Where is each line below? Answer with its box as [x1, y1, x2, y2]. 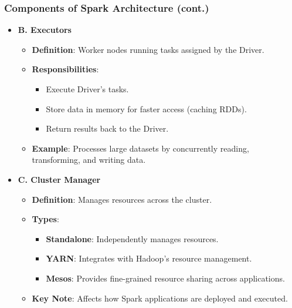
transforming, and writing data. [32, 153, 146, 166]
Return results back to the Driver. [46, 122, 169, 135]
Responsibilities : [32, 63, 99, 75]
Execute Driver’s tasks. [46, 83, 129, 95]
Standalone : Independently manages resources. [46, 232, 219, 245]
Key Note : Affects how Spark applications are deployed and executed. [32, 292, 288, 304]
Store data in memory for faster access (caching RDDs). [46, 102, 247, 115]
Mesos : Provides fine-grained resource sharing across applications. [46, 272, 285, 284]
